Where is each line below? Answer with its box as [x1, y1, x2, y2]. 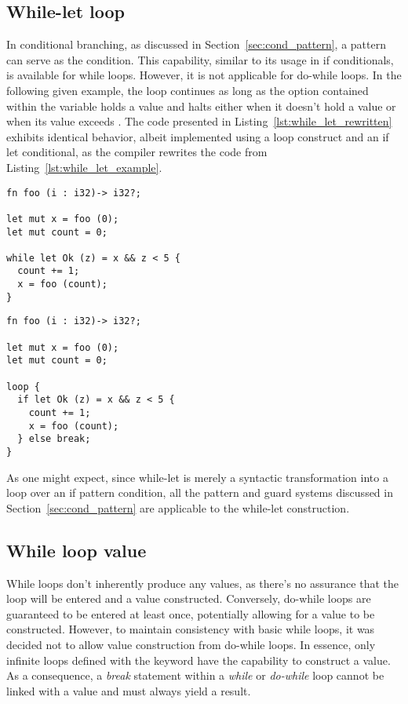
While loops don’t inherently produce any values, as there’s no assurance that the [6, 575, 399, 591]
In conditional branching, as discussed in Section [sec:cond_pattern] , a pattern [6, 36, 386, 53]
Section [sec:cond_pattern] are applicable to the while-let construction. [6, 499, 350, 516]
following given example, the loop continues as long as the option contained [6, 82, 369, 98]
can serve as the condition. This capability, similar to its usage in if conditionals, [6, 51, 394, 67]
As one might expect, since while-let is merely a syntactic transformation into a [6, 469, 388, 485]
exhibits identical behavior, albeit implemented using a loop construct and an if [6, 128, 389, 144]
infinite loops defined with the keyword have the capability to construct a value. [6, 651, 391, 668]
